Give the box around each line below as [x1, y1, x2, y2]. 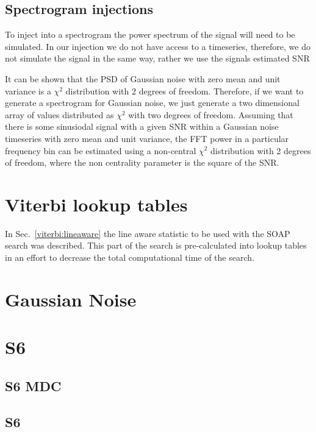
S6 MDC [5, 376, 62, 395]
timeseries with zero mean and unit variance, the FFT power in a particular [5, 132, 289, 144]
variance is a [5, 84, 51, 97]
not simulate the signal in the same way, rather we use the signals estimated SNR [5, 52, 310, 65]
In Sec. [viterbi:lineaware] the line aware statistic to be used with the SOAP [5, 227, 290, 239]
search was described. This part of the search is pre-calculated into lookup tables [5, 239, 307, 252]
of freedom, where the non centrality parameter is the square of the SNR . [5, 156, 279, 169]
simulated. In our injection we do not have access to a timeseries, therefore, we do [5, 40, 311, 52]
